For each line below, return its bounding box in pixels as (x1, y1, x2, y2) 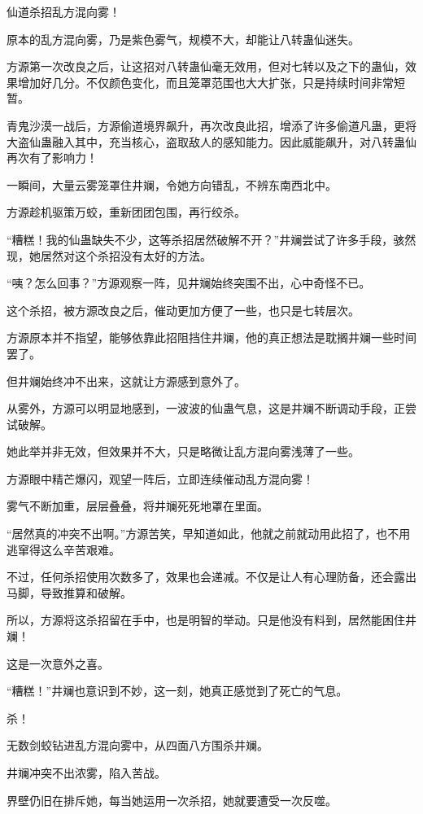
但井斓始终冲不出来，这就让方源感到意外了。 (7, 372, 246, 389)
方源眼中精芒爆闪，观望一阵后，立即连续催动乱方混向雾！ (7, 470, 314, 487)
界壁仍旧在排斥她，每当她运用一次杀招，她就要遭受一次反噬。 (7, 791, 337, 808)
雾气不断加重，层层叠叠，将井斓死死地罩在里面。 (7, 497, 268, 514)
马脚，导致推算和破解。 (7, 584, 132, 601)
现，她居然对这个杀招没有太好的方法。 (7, 247, 211, 264)
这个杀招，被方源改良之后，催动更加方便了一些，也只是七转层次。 (7, 301, 360, 318)
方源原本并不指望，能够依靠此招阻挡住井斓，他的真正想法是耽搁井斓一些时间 (7, 329, 416, 346)
